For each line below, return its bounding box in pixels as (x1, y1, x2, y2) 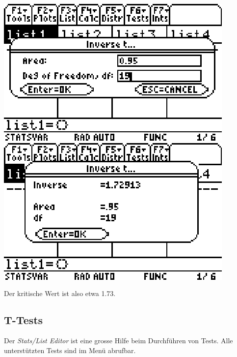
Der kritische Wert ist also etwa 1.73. (4, 288, 116, 298)
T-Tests (4, 312, 43, 327)
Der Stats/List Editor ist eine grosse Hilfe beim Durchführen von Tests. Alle (4, 335, 233, 345)
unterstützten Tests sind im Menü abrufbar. (4, 345, 136, 355)
